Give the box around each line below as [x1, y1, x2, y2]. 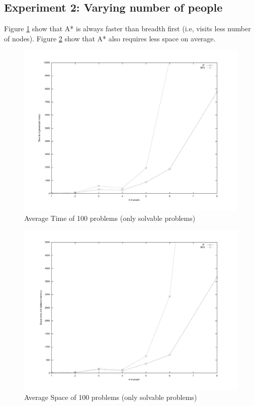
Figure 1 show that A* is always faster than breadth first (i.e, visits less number [4, 23, 251, 34]
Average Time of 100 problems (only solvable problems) [24, 212, 196, 223]
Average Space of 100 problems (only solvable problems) [24, 392, 197, 402]
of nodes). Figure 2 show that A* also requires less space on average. [4, 33, 216, 43]
